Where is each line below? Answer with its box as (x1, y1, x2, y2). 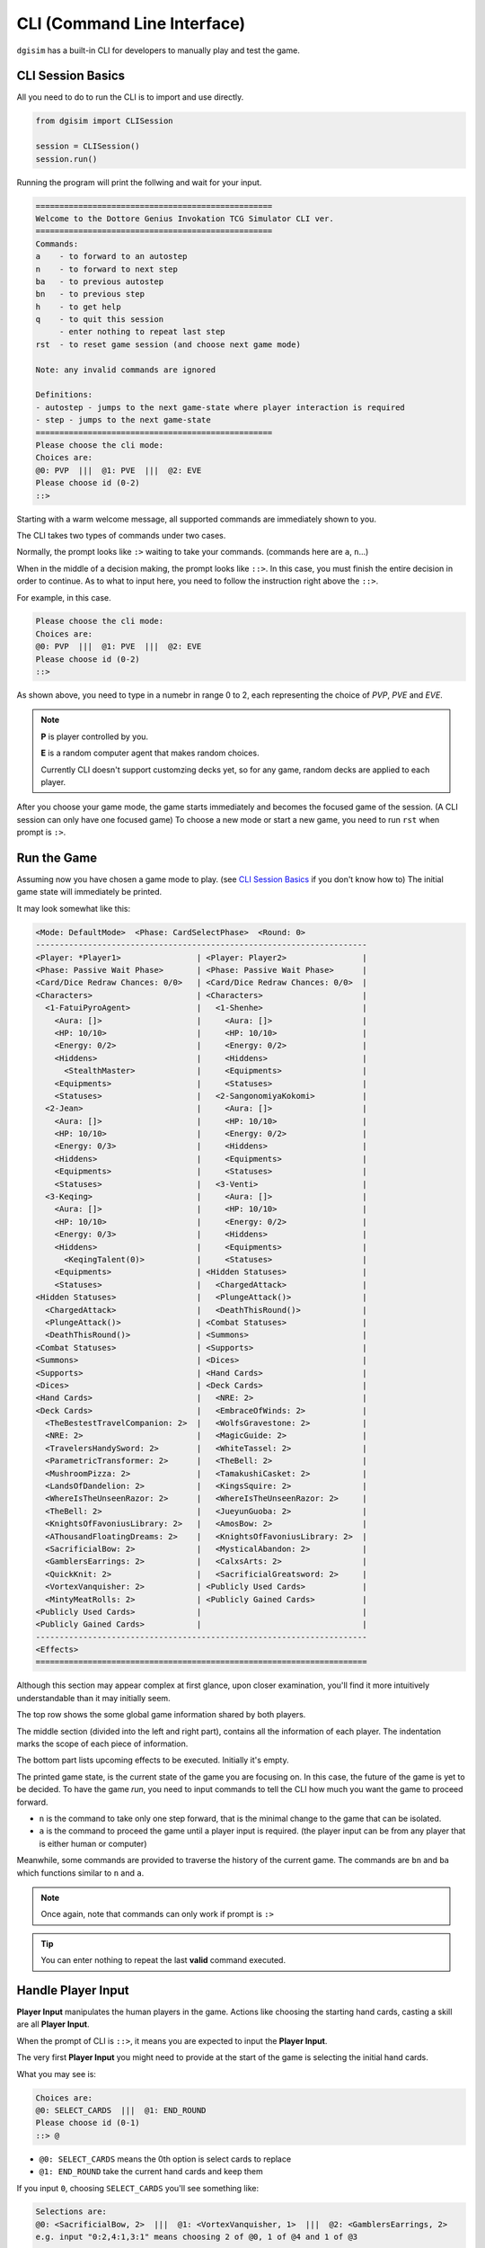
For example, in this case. (16, 592, 111, 602)
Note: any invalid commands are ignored (35, 364, 216, 375)
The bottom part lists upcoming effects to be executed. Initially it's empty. (16, 1754, 289, 1766)
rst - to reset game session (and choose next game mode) (35, 339, 301, 350)
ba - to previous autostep (35, 276, 164, 287)
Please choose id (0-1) (35, 2118, 141, 2128)
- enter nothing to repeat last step (58, 326, 225, 337)
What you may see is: (16, 2068, 96, 2079)
